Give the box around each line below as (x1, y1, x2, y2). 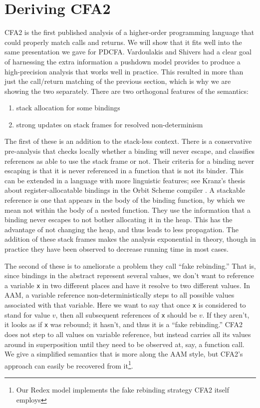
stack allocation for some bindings (16, 102, 120, 113)
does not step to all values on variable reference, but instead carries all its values (4, 329, 251, 339)
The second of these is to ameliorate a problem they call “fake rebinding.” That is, (4, 260, 256, 271)
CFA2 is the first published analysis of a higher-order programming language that (4, 27, 255, 37)
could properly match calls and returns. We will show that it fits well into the (4, 36, 242, 47)
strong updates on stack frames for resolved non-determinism (16, 119, 203, 129)
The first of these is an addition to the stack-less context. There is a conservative (4, 136, 252, 146)
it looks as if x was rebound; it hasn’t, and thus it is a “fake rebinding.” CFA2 (4, 319, 243, 330)
